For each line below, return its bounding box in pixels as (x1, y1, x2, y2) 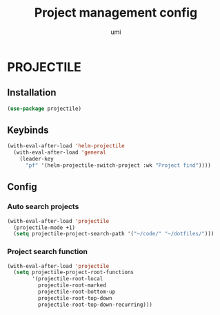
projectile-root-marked (37, 282, 107, 289)
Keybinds (7, 125, 50, 136)
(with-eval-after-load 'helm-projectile (7, 143, 126, 150)
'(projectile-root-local (32, 276, 103, 282)
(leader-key (19, 156, 54, 163)
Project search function (7, 247, 88, 257)
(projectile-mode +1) (13, 224, 76, 231)
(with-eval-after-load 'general (13, 149, 107, 156)
